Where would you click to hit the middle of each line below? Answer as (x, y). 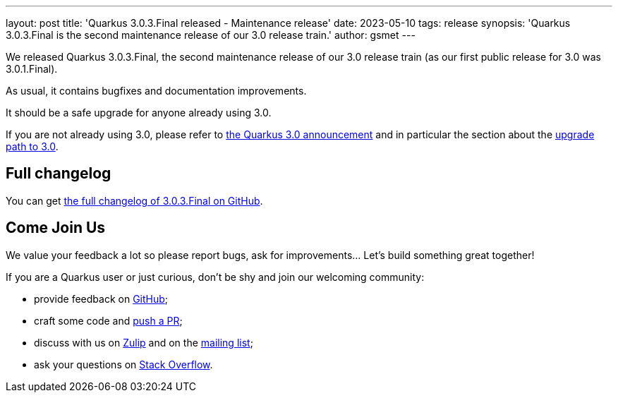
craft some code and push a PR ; (108, 320)
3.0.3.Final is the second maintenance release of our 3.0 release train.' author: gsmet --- (211, 35)
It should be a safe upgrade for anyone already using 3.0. (139, 113)
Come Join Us (56, 228)
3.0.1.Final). (32, 69)
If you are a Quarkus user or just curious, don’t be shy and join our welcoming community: (215, 277)
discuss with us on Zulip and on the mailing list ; (144, 342)
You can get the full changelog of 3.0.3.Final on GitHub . (134, 200)
